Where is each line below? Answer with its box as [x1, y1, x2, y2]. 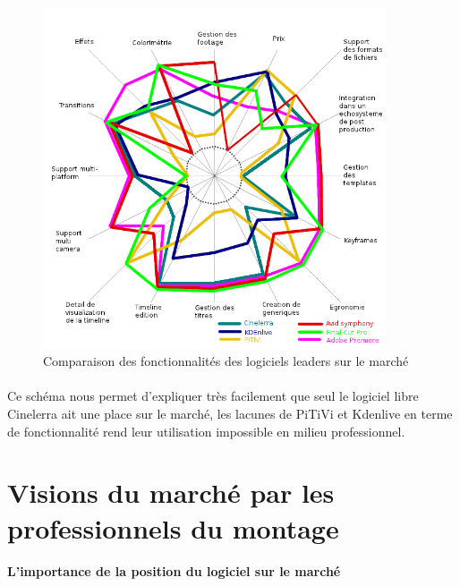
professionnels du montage [7, 509, 339, 546]
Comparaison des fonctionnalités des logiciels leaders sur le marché [43, 352, 409, 370]
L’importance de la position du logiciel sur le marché [7, 562, 341, 581]
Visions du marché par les [7, 474, 335, 511]
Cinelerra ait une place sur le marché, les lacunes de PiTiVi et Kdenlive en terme [7, 403, 453, 422]
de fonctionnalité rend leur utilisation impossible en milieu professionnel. [7, 421, 405, 440]
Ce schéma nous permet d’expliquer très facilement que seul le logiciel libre [7, 386, 419, 405]
